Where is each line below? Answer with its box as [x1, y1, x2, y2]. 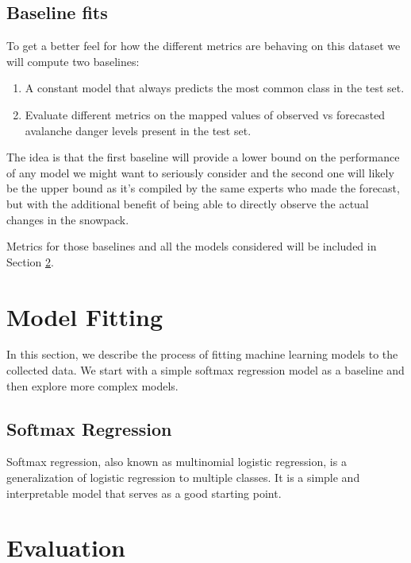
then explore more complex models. [6, 377, 179, 394]
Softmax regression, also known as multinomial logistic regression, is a [6, 453, 347, 470]
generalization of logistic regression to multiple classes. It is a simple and [6, 469, 360, 486]
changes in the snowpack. [6, 211, 129, 227]
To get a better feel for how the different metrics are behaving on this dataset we [6, 37, 401, 54]
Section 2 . [6, 253, 54, 270]
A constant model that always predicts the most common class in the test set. [25, 80, 405, 96]
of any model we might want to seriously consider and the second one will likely [6, 164, 394, 181]
